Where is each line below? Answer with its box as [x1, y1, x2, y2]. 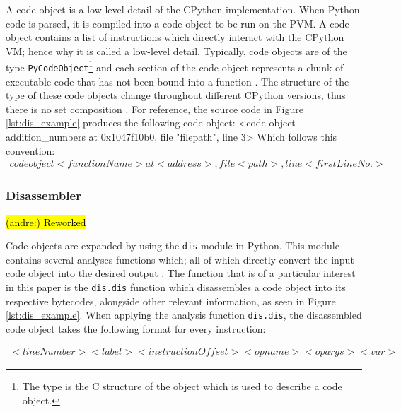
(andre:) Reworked [6, 214, 86, 229]
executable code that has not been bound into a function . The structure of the [6, 73, 349, 88]
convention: [6, 143, 55, 158]
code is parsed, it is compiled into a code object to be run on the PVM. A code [6, 16, 349, 30]
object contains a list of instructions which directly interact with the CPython [6, 30, 344, 45]
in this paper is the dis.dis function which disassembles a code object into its [6, 279, 346, 294]
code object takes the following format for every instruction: [6, 321, 266, 336]
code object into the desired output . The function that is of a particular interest [6, 266, 356, 281]
